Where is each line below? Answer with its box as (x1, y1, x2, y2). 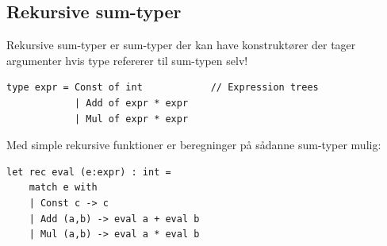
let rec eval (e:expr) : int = (6, 166, 171, 178)
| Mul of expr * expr (74, 113, 189, 125)
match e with (29, 182, 98, 194)
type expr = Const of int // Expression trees (6, 82, 319, 94)
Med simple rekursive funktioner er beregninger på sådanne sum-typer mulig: (6, 136, 381, 153)
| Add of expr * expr (74, 97, 189, 109)
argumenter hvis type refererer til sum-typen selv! (6, 52, 248, 68)
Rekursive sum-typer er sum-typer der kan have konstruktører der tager (6, 37, 356, 53)
